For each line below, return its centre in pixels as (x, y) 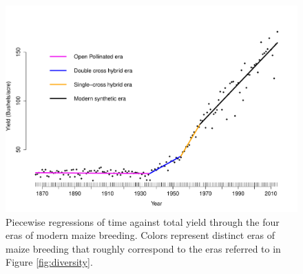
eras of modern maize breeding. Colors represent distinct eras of (140, 235)
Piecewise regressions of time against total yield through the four (143, 221)
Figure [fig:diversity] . (49, 262)
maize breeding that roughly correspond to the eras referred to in (143, 248)
